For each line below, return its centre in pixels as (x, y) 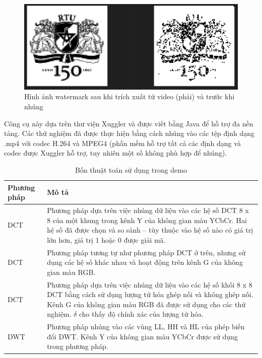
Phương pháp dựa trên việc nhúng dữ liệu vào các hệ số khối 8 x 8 (150, 284)
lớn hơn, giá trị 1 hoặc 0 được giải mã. (106, 239)
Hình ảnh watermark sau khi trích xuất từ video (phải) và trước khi (129, 96)
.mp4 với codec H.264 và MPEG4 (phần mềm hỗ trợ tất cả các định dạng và (122, 143)
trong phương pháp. (78, 346)
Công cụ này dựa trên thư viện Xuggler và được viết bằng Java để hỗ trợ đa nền (129, 123)
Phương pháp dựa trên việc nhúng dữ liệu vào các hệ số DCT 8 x (148, 210)
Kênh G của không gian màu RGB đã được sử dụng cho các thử (146, 304)
